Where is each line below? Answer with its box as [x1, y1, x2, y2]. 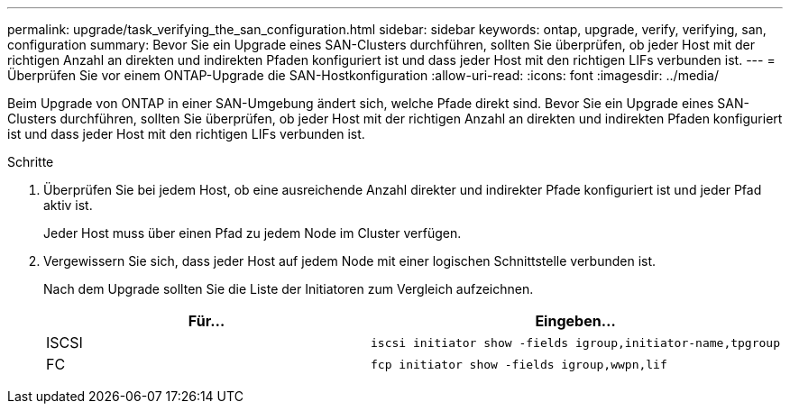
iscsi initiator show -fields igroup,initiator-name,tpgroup [371, 335, 780, 350]
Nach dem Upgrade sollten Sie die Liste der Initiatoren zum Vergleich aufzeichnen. [43, 281, 534, 297]
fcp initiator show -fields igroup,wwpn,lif [371, 357, 667, 371]
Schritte [7, 154, 54, 169]
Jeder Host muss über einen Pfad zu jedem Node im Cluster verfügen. [43, 225, 462, 241]
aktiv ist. [43, 197, 93, 213]
